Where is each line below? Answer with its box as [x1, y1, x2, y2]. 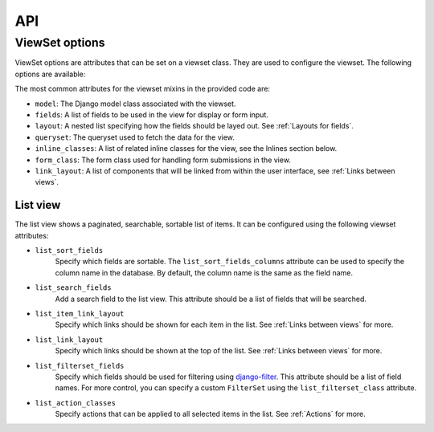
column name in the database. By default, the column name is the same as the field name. [55, 267, 354, 277]
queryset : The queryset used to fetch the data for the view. [35, 132, 235, 142]
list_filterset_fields [35, 361, 125, 370]
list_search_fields [35, 283, 112, 292]
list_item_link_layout [35, 309, 125, 318]
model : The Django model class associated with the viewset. [35, 99, 236, 108]
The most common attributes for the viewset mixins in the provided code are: [14, 84, 271, 94]
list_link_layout [35, 335, 104, 344]
